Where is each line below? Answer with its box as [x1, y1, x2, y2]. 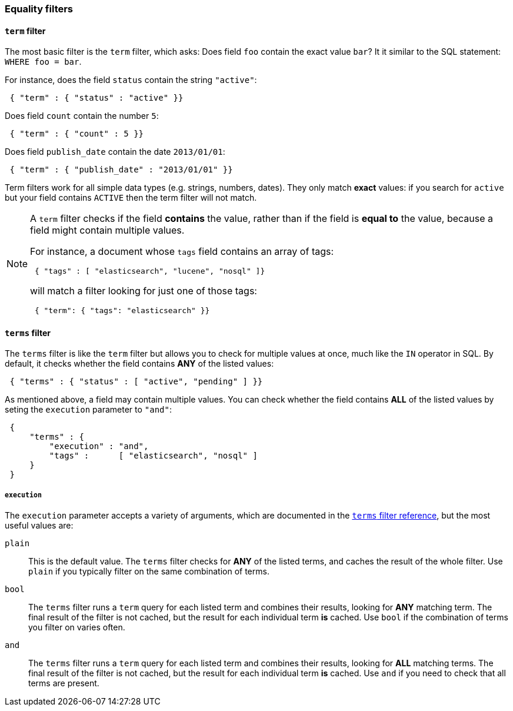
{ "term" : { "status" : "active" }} [9, 93, 184, 103]
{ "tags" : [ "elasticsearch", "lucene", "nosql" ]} [34, 267, 265, 276]
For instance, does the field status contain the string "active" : [5, 75, 257, 85]
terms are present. [28, 678, 99, 689]
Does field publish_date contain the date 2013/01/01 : [5, 147, 225, 157]
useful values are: [5, 520, 74, 531]
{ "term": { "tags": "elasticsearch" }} [34, 306, 210, 315]
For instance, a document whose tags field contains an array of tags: [30, 245, 334, 258]
